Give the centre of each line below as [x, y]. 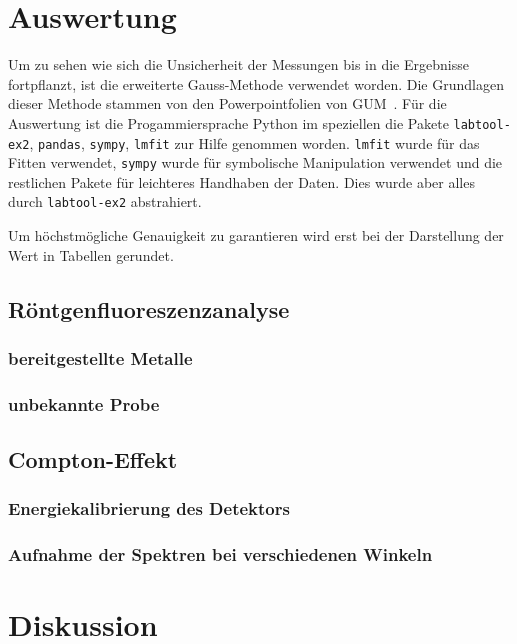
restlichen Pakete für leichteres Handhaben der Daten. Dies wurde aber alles [241, 181]
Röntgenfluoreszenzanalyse [149, 308]
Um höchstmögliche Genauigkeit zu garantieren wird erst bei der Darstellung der [256, 235]
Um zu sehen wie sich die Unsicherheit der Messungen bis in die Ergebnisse [238, 64]
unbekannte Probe [84, 403]
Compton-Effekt [93, 459]
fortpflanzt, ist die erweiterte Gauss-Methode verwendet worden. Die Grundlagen [256, 83]
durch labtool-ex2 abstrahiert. [105, 201]
